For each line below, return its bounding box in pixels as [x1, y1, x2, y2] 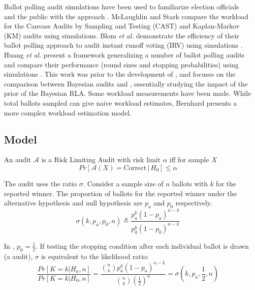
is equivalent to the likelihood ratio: [41, 251, 149, 261]
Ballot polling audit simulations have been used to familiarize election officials [4, 1, 239, 11]
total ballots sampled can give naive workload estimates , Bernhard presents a [4, 97, 237, 108]
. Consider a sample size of [83, 178, 163, 188]
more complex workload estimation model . [4, 107, 132, 117]
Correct [124, 164, 147, 172]
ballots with [172, 178, 208, 188]
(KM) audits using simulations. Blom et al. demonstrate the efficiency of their [4, 30, 239, 40]
